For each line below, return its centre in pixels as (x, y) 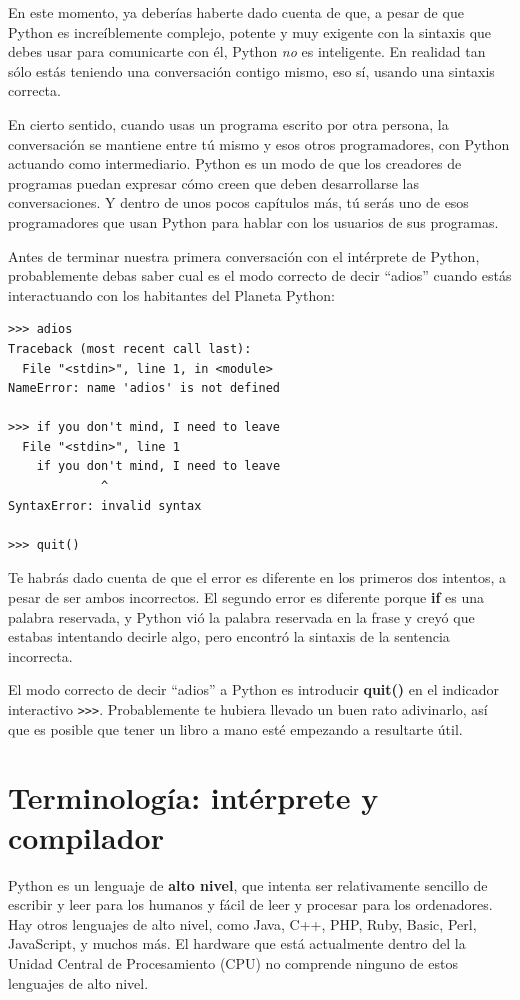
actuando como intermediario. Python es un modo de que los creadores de (235, 163)
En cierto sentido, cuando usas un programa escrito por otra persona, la (228, 123)
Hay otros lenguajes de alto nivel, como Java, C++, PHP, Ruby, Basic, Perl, (242, 923)
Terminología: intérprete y (193, 797)
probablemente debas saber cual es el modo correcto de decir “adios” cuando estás (260, 275)
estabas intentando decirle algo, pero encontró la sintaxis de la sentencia (229, 636)
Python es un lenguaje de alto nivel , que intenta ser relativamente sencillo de (248, 884)
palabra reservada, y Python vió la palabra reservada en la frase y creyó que (241, 616)
